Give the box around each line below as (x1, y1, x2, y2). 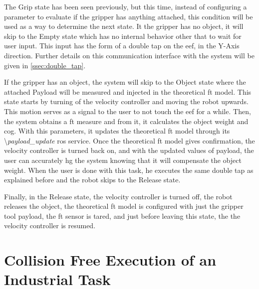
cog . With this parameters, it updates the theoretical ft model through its (4, 126, 230, 136)
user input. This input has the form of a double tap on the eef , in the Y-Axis (4, 40, 240, 51)
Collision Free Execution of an (4, 250, 217, 270)
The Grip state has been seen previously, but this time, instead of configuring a (4, 1, 247, 11)
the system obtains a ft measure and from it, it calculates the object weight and (4, 116, 249, 126)
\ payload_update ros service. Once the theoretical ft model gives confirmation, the (4, 135, 255, 145)
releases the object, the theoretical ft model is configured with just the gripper (4, 201, 244, 211)
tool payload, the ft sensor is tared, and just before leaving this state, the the (4, 210, 241, 221)
